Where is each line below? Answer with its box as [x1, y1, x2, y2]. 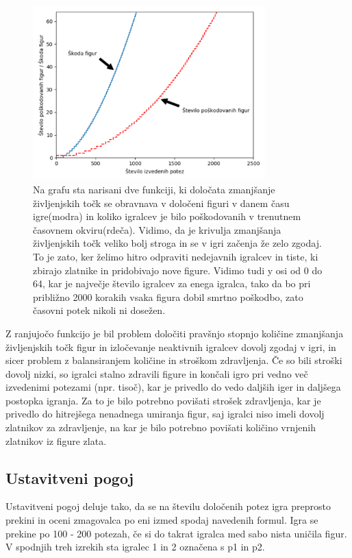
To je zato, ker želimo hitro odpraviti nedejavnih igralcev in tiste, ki [33, 249, 318, 263]
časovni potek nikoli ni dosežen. [33, 303, 166, 317]
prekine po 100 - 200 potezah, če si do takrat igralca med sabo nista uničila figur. [5, 526, 347, 540]
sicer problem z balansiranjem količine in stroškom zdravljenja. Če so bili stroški [5, 353, 342, 367]
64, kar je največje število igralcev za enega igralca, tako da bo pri [33, 276, 311, 291]
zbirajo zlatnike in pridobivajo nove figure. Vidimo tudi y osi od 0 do [33, 263, 323, 277]
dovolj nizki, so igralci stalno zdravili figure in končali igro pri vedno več [5, 366, 308, 380]
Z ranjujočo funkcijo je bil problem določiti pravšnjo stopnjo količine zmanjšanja [5, 326, 344, 340]
